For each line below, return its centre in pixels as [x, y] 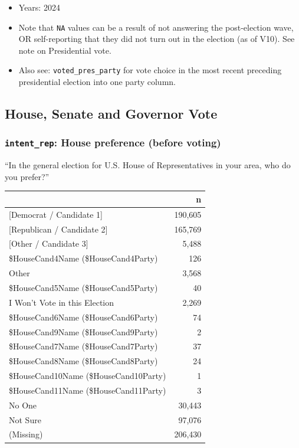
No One [23, 405]
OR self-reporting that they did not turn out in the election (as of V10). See [157, 39]
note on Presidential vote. [65, 50]
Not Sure [25, 419]
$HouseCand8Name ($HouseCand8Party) [83, 361]
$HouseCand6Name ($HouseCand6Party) [83, 317]
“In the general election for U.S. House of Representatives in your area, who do [148, 165]
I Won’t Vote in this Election [62, 302]
